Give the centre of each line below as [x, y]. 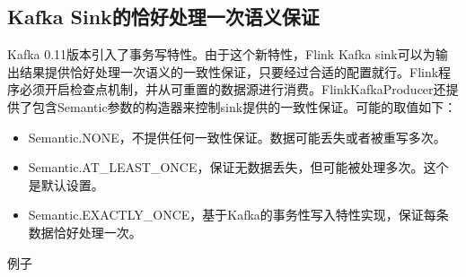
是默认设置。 [66, 184]
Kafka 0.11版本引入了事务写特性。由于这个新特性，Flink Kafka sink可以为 [221, 54]
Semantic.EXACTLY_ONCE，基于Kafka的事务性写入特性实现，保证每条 [238, 215]
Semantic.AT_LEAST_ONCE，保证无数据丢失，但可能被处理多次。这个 [238, 167]
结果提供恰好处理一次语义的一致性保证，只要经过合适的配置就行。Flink [229, 71]
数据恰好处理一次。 [85, 232]
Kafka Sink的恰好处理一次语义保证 [163, 17]
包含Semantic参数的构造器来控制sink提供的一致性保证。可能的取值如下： [244, 106]
